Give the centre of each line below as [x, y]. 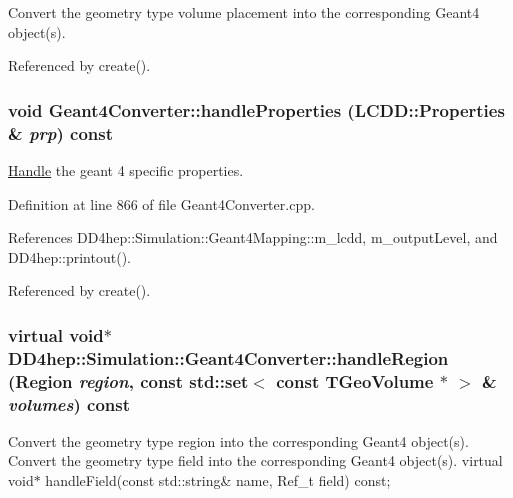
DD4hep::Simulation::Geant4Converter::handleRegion [228, 357]
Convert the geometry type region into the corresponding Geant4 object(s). [238, 440]
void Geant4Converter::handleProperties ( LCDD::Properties [256, 109]
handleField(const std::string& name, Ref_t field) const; [218, 480]
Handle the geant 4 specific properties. [126, 169]
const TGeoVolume [355, 380]
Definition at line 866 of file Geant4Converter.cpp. [161, 203]
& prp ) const [61, 132]
